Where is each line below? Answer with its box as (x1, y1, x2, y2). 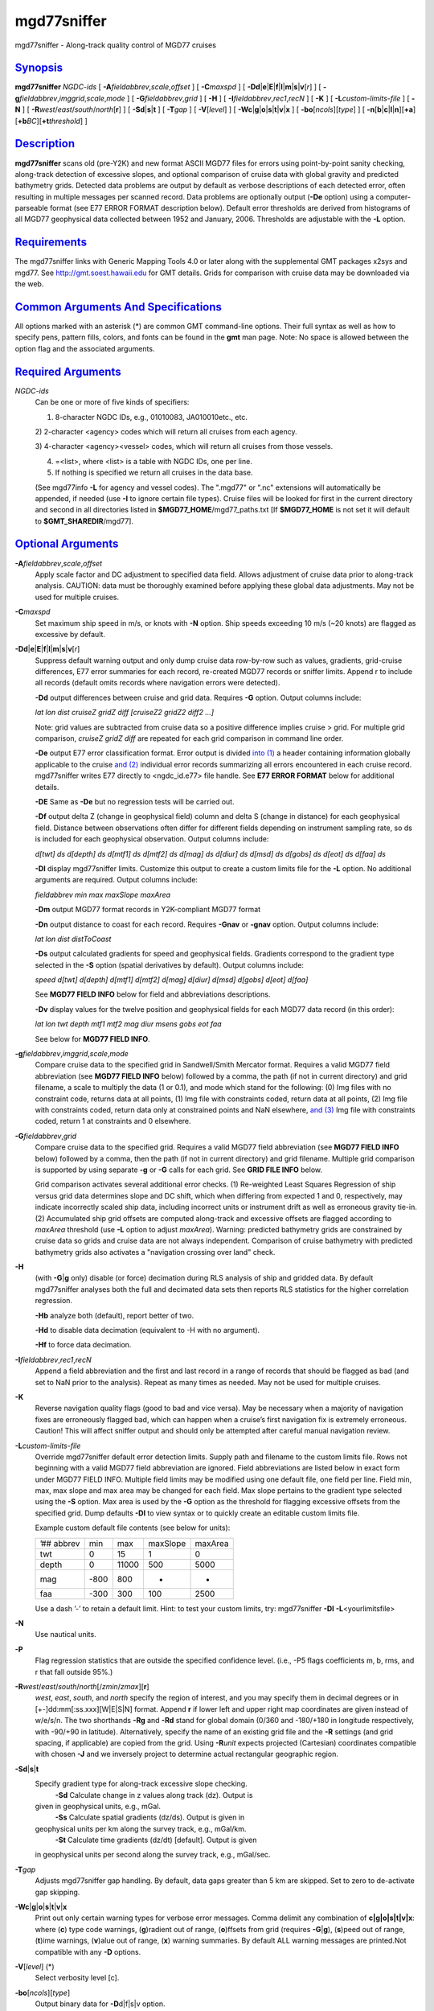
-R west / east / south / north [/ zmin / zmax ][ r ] (14, 1682, 149, 1691)
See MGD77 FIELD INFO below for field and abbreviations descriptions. (35, 989, 271, 999)
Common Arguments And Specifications (14, 300, 223, 314)
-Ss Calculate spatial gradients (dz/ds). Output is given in (55, 1812, 245, 1822)
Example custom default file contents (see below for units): (35, 1523, 231, 1532)
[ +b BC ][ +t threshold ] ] (14, 116, 88, 125)
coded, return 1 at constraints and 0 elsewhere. (35, 1117, 192, 1126)
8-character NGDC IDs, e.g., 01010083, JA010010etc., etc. (55, 412, 248, 422)
